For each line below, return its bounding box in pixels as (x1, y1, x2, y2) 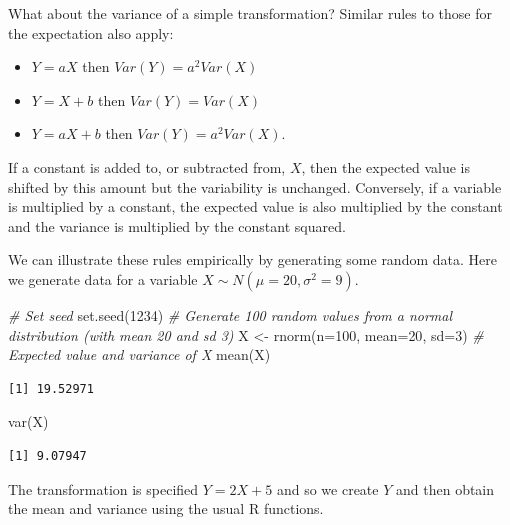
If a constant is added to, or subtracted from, (8, 156, 286, 177)
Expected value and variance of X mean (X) (8, 344, 271, 365)
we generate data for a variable (8, 268, 198, 289)
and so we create (276, 478, 379, 499)
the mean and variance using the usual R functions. (8, 498, 324, 519)
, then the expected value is (301, 156, 470, 177)
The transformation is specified (8, 478, 199, 499)
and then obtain (396, 478, 495, 499)
